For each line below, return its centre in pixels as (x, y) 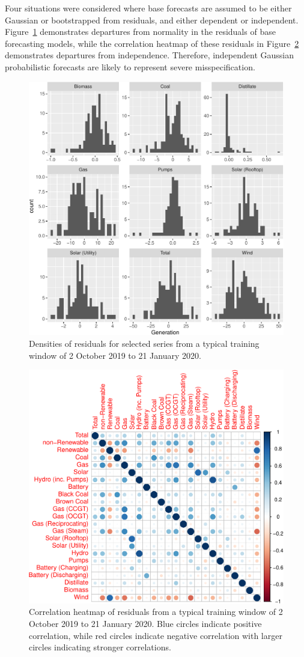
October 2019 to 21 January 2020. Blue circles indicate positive (145, 623)
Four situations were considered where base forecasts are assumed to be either (148, 8)
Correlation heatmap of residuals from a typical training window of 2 (156, 612)
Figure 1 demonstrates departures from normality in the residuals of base (140, 32)
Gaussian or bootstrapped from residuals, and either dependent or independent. (152, 20)
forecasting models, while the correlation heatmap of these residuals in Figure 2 (152, 43)
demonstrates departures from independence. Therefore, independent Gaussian (150, 55)
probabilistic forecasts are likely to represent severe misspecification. (130, 66)
